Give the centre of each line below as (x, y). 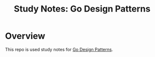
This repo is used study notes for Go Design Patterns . (59, 49)
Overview (25, 36)
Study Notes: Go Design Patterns (82, 9)
